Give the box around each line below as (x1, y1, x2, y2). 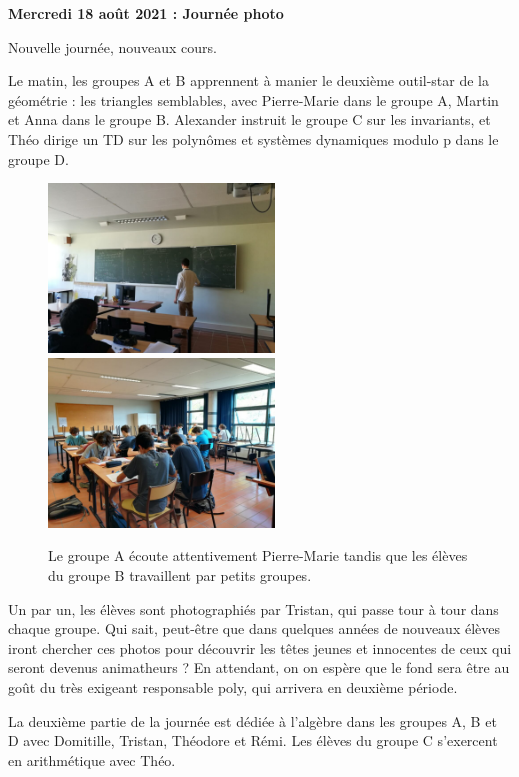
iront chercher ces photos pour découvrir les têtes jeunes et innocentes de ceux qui (8, 637, 512, 658)
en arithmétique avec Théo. (8, 749, 176, 770)
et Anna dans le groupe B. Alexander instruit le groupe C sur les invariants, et (8, 109, 491, 130)
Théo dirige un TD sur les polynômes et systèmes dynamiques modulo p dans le (8, 128, 499, 149)
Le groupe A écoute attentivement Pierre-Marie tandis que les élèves (48, 545, 468, 566)
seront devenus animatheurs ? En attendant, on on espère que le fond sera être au (8, 657, 510, 678)
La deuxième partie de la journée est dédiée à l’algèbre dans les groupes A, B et (8, 710, 497, 731)
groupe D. (8, 148, 69, 169)
